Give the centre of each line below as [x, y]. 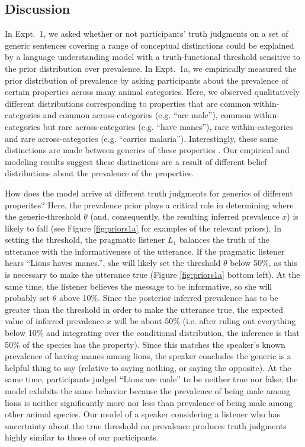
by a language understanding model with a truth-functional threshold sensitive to [153, 57]
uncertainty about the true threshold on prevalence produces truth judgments [146, 425]
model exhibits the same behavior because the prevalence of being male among [148, 391]
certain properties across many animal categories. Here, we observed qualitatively [152, 92]
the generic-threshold [43, 216]
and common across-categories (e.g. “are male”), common [147, 115]
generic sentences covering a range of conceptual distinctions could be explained [150, 45]
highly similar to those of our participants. [82, 437]
